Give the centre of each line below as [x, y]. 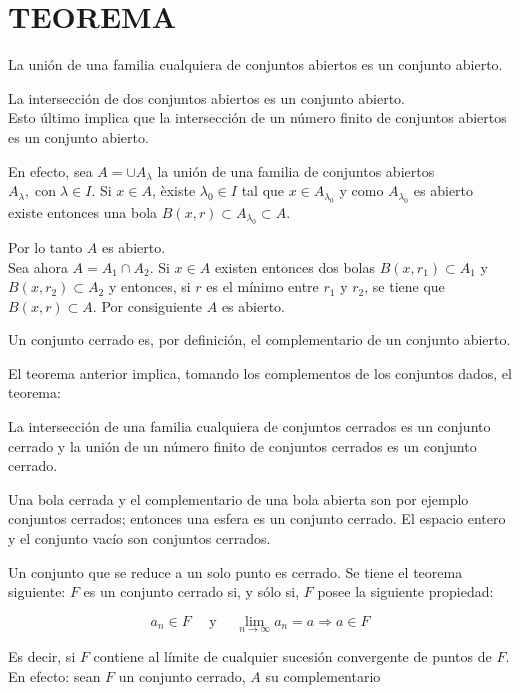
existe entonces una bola [83, 211]
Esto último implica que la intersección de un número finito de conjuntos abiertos [257, 117]
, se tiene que [404, 286]
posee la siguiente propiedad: [405, 591]
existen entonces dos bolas [294, 266]
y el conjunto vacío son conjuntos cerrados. [139, 538]
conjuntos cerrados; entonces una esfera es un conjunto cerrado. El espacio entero [257, 518]
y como [361, 190]
